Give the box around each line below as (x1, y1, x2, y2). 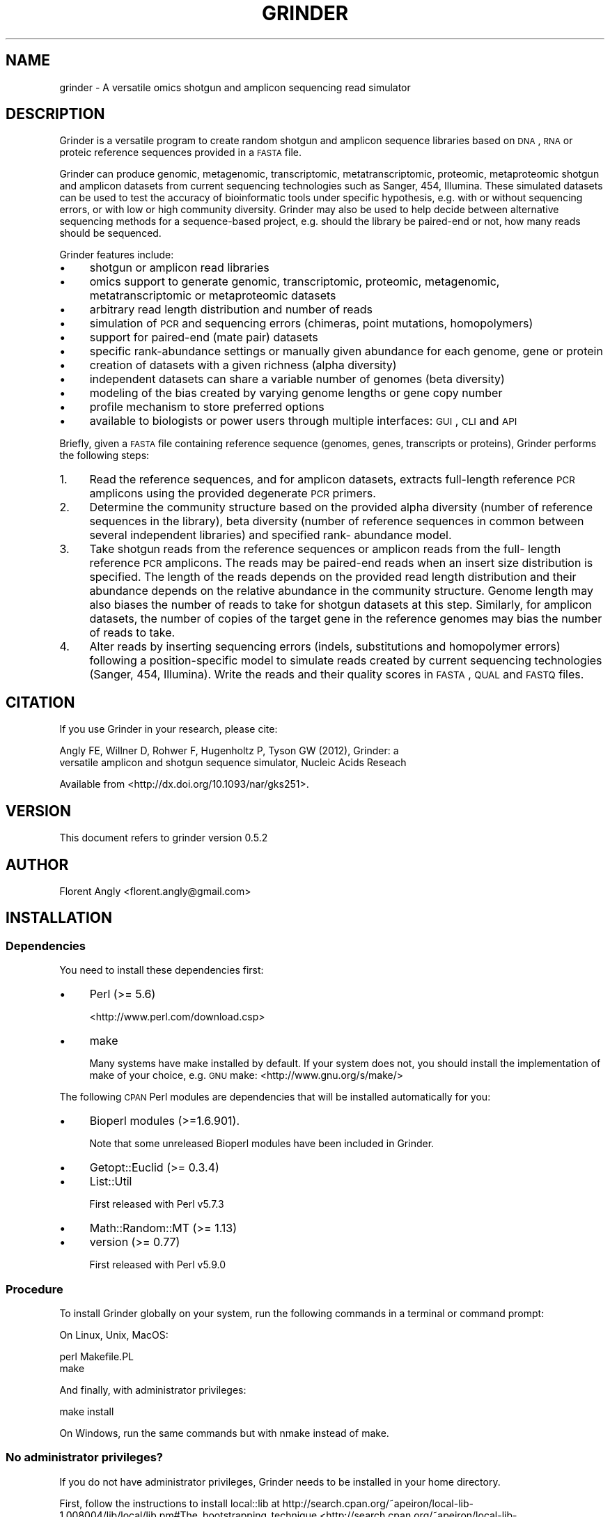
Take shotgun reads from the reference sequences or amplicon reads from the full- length (89, 542, 561, 557)
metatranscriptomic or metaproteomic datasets (89, 288, 336, 303)
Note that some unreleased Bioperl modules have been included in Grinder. (89, 1137, 435, 1150)
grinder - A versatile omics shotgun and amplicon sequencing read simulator (59, 81, 411, 93)
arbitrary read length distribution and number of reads (89, 302, 373, 317)
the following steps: (59, 449, 150, 462)
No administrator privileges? (6, 1450, 163, 1465)
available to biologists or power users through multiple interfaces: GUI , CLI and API (89, 414, 517, 428)
